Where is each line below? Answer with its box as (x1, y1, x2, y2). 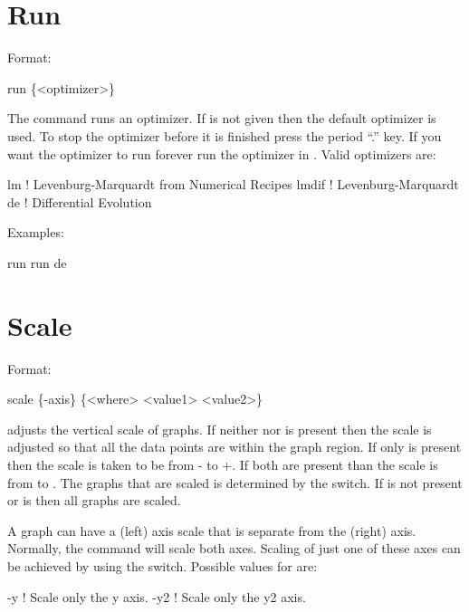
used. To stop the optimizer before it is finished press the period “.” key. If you (7, 126, 442, 145)
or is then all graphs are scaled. (7, 491, 181, 510)
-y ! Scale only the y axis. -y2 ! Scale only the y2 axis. (7, 587, 306, 606)
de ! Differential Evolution (7, 192, 152, 211)
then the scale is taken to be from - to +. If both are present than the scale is (7, 454, 438, 473)
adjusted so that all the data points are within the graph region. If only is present (7, 437, 462, 456)
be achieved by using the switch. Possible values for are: (7, 556, 318, 575)
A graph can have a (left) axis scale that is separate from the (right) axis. (7, 521, 416, 540)
